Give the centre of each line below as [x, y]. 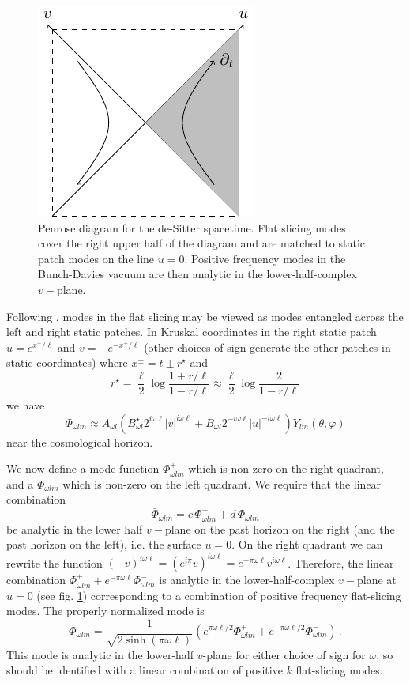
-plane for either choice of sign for [284, 654]
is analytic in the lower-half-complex [247, 580]
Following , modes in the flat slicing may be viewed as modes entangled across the [205, 316]
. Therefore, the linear [341, 562]
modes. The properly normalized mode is [105, 611]
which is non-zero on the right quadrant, [286, 468]
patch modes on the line [96, 258]
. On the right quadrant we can [307, 544]
